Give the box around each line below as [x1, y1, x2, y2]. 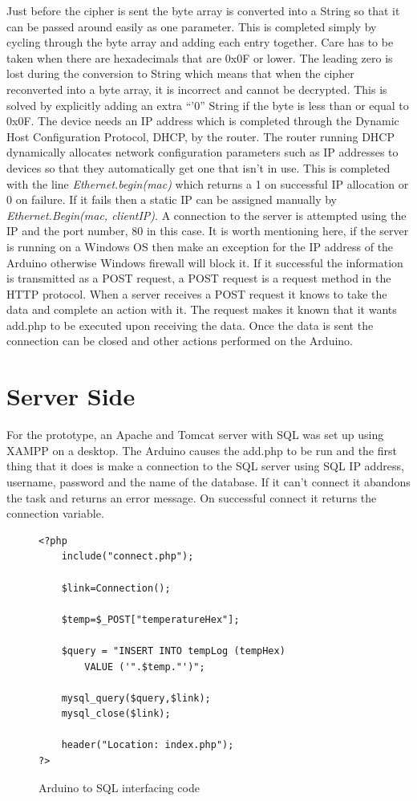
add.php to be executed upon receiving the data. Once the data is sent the [6, 316, 374, 333]
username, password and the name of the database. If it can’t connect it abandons [6, 473, 411, 490]
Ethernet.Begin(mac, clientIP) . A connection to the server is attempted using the [6, 206, 407, 223]
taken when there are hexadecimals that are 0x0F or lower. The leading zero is [6, 49, 393, 66]
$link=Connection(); [61, 582, 171, 594]
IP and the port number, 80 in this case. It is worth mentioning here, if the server [6, 222, 409, 239]
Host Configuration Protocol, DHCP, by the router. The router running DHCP [6, 128, 395, 144]
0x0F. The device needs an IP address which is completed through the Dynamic [6, 112, 399, 129]
